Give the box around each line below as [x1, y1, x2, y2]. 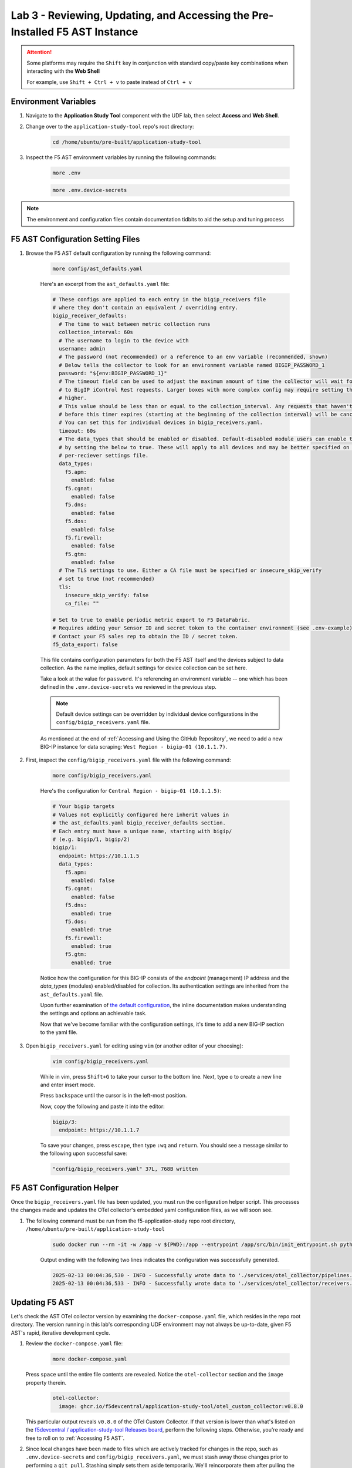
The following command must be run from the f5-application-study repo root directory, [25, 1217, 236, 1224]
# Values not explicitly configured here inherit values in [52, 811, 229, 818]
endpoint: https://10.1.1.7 [59, 1127, 140, 1133]
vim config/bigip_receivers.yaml [52, 1058, 149, 1065]
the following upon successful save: [40, 1150, 127, 1157]
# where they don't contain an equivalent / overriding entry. [52, 304, 239, 311]
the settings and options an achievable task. [40, 1010, 147, 1017]
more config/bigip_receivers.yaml [52, 772, 152, 779]
